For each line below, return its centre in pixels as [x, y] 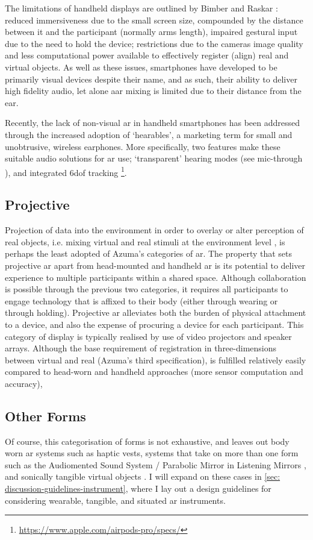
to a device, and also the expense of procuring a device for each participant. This [154, 324]
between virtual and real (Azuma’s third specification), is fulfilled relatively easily [156, 359]
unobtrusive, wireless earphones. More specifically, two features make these [143, 146]
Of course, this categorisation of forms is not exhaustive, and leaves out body [147, 441]
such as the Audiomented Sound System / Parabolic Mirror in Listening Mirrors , [156, 464]
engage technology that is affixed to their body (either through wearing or [141, 300]
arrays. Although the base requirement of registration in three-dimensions [141, 348]
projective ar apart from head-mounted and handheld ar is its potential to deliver [155, 265]
